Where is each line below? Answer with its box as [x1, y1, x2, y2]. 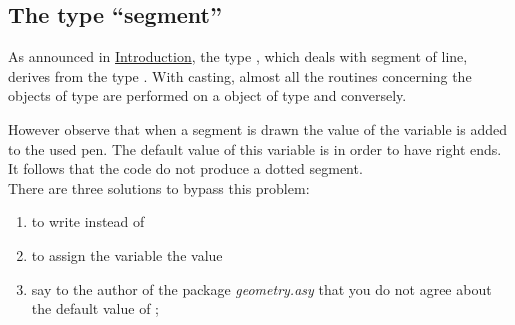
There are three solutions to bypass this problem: [8, 177, 310, 198]
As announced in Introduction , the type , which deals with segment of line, [8, 46, 468, 67]
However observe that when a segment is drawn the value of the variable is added [8, 118, 507, 139]
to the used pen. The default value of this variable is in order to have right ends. [8, 138, 502, 159]
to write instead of [31, 211, 145, 232]
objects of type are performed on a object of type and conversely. [8, 85, 407, 106]
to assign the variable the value [31, 244, 223, 265]
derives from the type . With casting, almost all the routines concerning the [8, 65, 472, 86]
